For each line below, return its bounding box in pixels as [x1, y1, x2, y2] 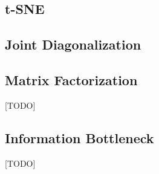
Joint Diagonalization [5, 35, 141, 54]
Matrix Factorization [5, 70, 138, 89]
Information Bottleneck [5, 128, 154, 147]
